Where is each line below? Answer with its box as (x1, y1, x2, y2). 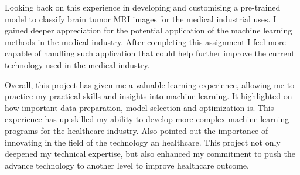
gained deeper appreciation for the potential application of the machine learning (5, 24, 292, 36)
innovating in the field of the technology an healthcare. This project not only (5, 136, 281, 148)
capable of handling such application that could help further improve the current (5, 47, 295, 59)
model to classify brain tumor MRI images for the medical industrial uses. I (5, 12, 277, 25)
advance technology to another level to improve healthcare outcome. (5, 159, 249, 171)
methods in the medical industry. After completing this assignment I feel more (5, 35, 286, 48)
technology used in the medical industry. (5, 58, 150, 70)
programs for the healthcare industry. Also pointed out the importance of (5, 124, 268, 136)
